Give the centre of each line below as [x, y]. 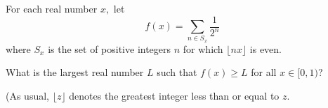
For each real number [52, 8]
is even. [265, 48]
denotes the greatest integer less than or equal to [174, 95]
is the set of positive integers [110, 48]
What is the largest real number [75, 72]
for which [203, 48]
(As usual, [27, 95]
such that [177, 72]
